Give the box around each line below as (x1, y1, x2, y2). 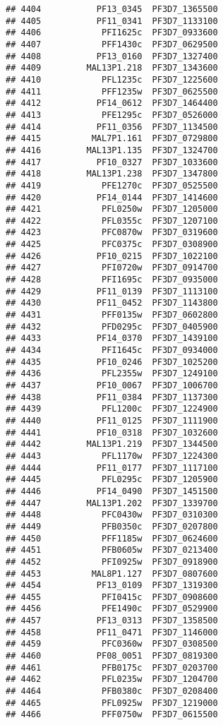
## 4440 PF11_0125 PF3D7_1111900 (6, 415, 218, 426)
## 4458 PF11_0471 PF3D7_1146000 (6, 627, 218, 637)
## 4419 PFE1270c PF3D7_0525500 (6, 180, 218, 191)
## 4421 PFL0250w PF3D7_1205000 (6, 204, 218, 215)
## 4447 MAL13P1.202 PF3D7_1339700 (6, 498, 218, 508)
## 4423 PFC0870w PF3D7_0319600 (6, 227, 218, 238)
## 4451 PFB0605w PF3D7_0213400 (6, 545, 218, 556)
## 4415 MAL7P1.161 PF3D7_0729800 (6, 133, 218, 144)
